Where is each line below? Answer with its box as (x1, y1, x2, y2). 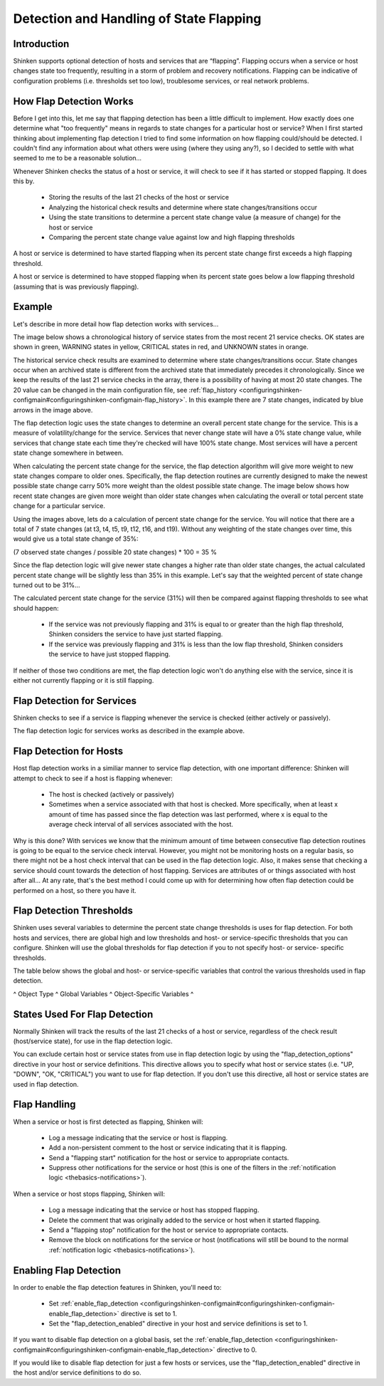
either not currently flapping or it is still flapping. (13, 676, 154, 685)
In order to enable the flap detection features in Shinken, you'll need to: (13, 1283, 222, 1291)
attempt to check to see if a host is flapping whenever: (13, 774, 174, 782)
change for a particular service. (13, 502, 106, 510)
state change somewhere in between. (13, 449, 124, 457)
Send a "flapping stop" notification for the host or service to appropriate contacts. (48, 1226, 289, 1234)
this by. (13, 177, 35, 185)
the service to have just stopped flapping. (48, 650, 171, 658)
